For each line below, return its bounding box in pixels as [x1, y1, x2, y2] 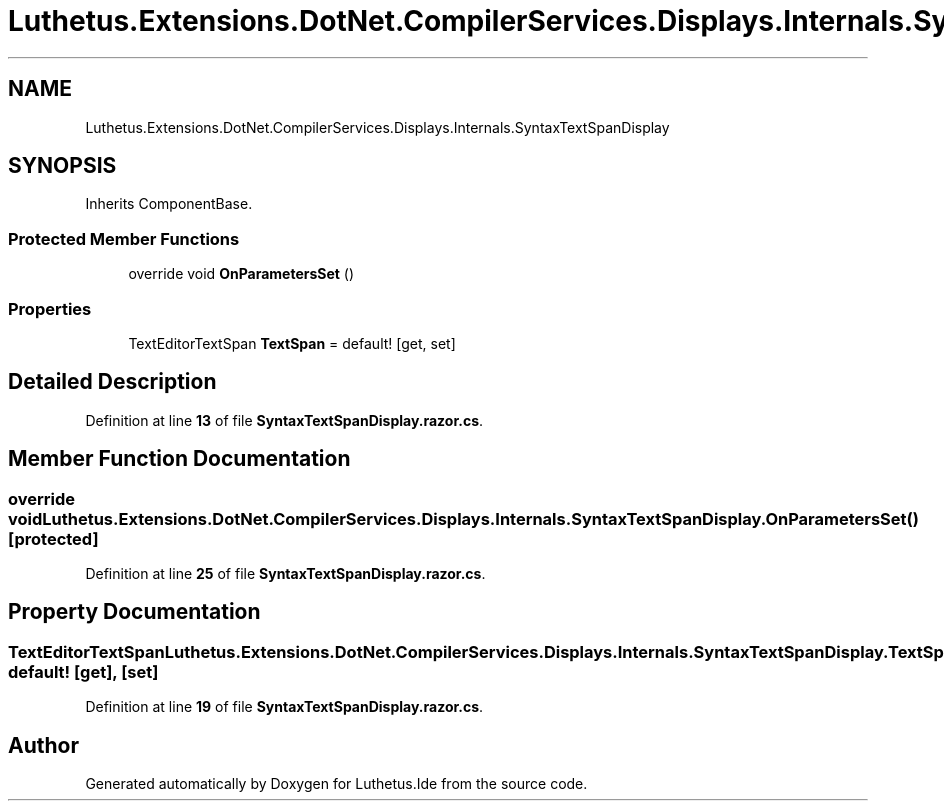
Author [8, 732, 79, 758]
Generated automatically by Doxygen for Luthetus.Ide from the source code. [85, 775, 588, 793]
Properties [8, 298, 92, 319]
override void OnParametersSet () [128, 265, 355, 283]
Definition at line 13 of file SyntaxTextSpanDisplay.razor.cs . [85, 411, 484, 429]
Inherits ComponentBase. [85, 195, 253, 213]
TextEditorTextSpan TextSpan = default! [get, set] [128, 334, 456, 352]
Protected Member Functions [8, 228, 240, 249]
